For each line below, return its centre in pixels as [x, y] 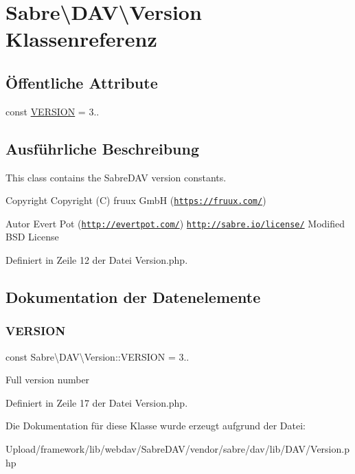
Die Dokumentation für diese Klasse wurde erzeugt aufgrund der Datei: [156, 426]
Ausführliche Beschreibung [102, 148]
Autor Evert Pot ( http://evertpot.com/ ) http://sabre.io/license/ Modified [175, 223]
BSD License [32, 237]
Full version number [48, 380]
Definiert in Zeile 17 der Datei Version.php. [97, 402]
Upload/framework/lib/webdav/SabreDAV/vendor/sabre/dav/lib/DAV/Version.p [177, 449]
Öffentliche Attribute [82, 82]
